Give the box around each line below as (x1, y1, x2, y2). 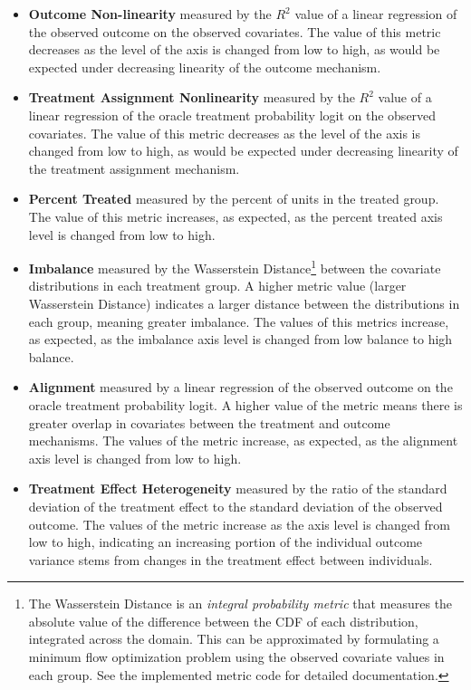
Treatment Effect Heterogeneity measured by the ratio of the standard (28, 479, 447, 498)
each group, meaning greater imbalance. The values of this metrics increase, (28, 311, 449, 331)
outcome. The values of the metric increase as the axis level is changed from (28, 514, 450, 533)
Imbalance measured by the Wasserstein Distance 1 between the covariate (28, 256, 441, 277)
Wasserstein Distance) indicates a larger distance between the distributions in (28, 293, 460, 312)
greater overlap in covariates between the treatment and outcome (28, 413, 390, 432)
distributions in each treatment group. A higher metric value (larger (28, 276, 407, 295)
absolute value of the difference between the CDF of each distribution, (28, 611, 418, 630)
